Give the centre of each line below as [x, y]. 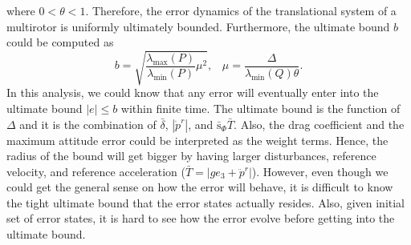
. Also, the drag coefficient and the [319, 124]
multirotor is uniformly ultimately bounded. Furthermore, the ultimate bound [198, 26]
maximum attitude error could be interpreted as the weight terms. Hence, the [197, 140]
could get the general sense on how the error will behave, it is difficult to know [200, 187]
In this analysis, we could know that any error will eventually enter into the [193, 92]
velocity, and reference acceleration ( [96, 171]
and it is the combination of [88, 124]
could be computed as [60, 42]
